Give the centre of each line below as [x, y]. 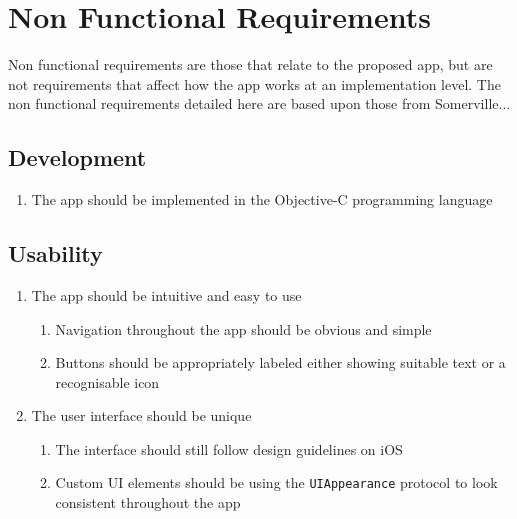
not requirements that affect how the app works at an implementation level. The [254, 83]
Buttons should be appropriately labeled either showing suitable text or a [280, 362]
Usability [55, 253]
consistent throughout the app [148, 502]
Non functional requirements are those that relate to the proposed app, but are [250, 64]
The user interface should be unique [141, 415]
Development [77, 157]
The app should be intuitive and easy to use [166, 294]
